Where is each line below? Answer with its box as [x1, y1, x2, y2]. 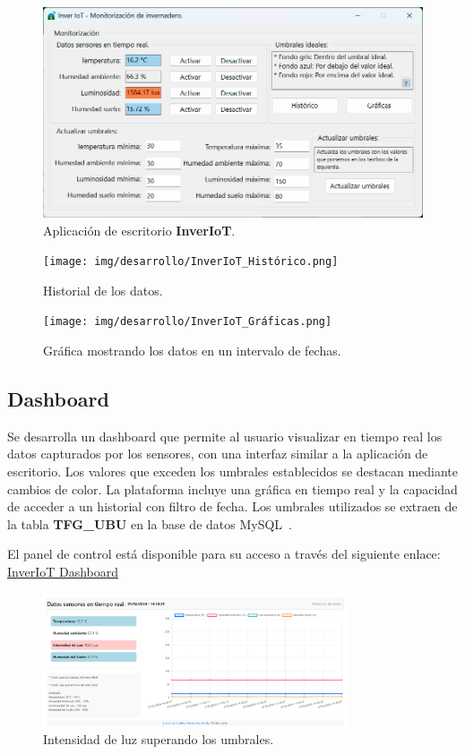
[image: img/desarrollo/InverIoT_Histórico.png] [43, 255, 339, 269]
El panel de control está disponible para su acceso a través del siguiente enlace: [7, 544, 441, 563]
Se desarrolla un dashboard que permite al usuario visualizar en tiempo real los [7, 426, 443, 445]
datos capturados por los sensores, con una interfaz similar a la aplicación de [7, 444, 428, 463]
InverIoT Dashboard [7, 561, 119, 580]
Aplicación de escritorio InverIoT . [43, 220, 236, 239]
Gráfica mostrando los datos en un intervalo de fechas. [43, 341, 341, 359]
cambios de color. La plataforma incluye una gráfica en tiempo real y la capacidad [7, 479, 458, 498]
